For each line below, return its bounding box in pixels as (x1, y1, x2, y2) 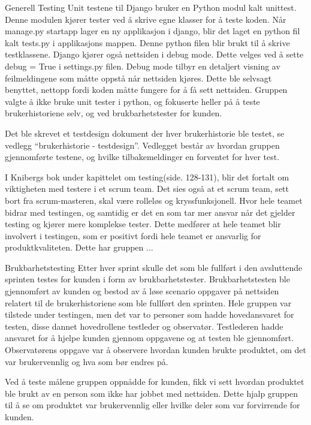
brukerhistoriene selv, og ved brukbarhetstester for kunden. (5, 107, 222, 119)
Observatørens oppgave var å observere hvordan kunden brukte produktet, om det (5, 343, 307, 356)
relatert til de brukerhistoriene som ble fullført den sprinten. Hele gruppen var (5, 296, 292, 309)
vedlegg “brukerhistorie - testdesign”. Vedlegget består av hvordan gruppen (5, 138, 280, 151)
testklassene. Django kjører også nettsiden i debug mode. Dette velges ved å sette (5, 48, 304, 61)
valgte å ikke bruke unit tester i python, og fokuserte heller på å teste (5, 95, 260, 107)
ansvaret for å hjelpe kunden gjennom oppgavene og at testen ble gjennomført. (5, 331, 294, 344)
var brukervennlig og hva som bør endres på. (5, 355, 168, 367)
